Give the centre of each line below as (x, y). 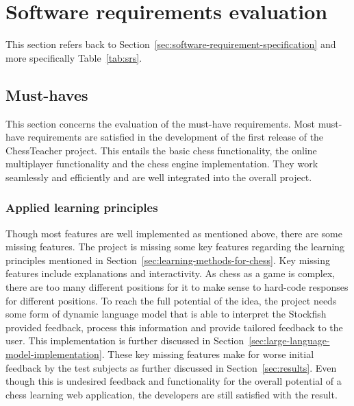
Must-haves (47, 94)
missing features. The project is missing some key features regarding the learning (175, 247)
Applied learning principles (82, 207)
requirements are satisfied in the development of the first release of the (176, 137)
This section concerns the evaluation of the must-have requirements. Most (161, 123)
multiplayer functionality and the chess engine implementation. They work (162, 164)
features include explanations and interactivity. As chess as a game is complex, (170, 273)
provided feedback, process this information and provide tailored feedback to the (174, 327)
